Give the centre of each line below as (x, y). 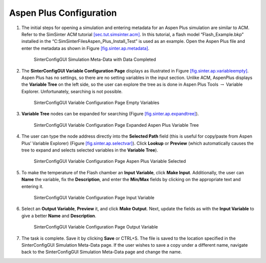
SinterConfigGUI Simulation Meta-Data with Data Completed (95, 60)
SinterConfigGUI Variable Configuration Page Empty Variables (97, 103)
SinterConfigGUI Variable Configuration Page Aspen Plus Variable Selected (110, 161)
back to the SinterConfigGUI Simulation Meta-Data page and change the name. (102, 252)
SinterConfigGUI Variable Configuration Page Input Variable (94, 197)
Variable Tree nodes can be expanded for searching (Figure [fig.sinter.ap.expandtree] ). (110, 114)
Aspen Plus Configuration (63, 13)
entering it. (33, 186)
